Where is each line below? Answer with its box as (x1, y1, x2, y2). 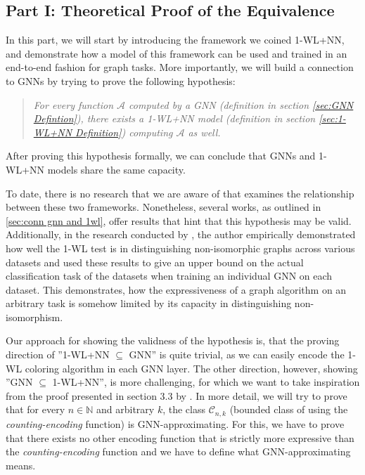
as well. (188, 124, 221, 139)
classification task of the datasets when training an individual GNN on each (6, 268, 333, 283)
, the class (162, 402, 206, 417)
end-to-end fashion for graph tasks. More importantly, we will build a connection (6, 60, 354, 74)
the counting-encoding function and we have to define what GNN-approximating (6, 444, 351, 459)
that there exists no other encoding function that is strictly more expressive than (6, 430, 354, 445)
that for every (6, 402, 65, 417)
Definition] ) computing (75, 124, 173, 139)
